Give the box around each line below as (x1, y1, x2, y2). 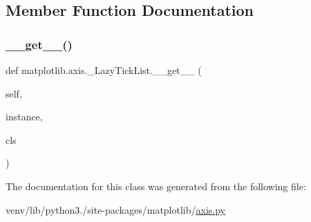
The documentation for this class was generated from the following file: (6, 178, 306, 193)
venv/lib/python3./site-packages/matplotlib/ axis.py (6, 202, 226, 216)
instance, (6, 109, 43, 124)
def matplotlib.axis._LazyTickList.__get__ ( (6, 63, 202, 77)
